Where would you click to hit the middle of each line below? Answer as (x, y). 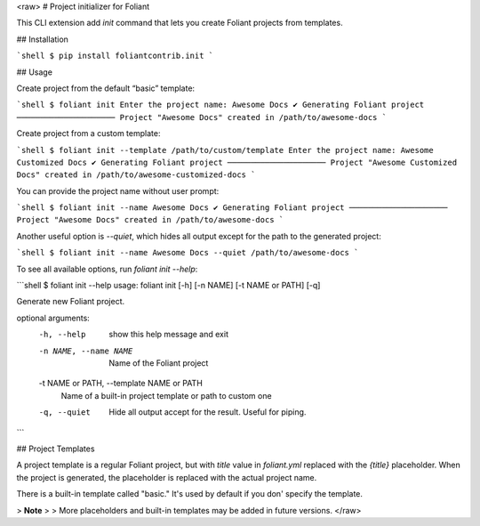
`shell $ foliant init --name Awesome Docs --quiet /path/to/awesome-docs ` (188, 253)
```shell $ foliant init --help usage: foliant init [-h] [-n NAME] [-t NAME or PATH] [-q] (168, 286)
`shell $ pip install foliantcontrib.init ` (115, 56)
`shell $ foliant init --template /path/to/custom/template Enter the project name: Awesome (225, 150)
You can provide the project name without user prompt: (118, 190)
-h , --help (62, 335)
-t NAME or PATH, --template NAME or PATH (121, 384)
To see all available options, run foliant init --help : (107, 269)
